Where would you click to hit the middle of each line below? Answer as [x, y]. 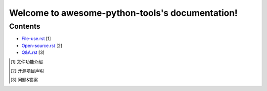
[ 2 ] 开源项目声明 [27, 70]
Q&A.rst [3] [33, 52]
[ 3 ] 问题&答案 [24, 80]
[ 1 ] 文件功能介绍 [27, 61]
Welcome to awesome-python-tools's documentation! [123, 13]
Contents [25, 26]
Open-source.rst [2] [42, 45]
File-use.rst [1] [36, 39]
